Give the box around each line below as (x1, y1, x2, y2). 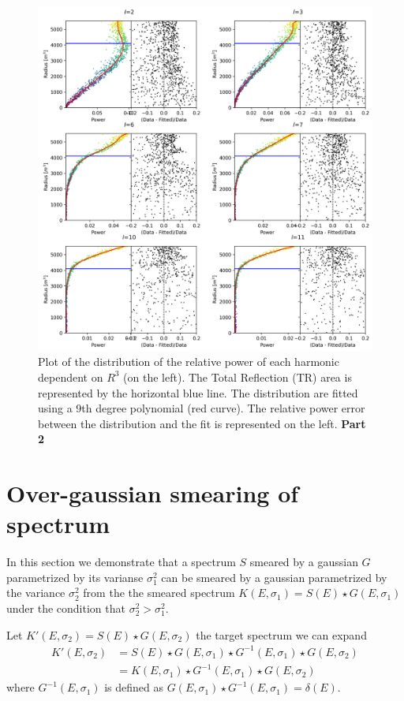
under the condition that (6, 600, 125, 617)
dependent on (38, 368, 103, 385)
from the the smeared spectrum (83, 584, 235, 601)
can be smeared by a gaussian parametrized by (161, 569, 387, 585)
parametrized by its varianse (6, 569, 144, 585)
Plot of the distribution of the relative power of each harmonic (38, 353, 339, 370)
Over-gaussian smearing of (6, 477, 299, 509)
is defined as (104, 679, 164, 695)
